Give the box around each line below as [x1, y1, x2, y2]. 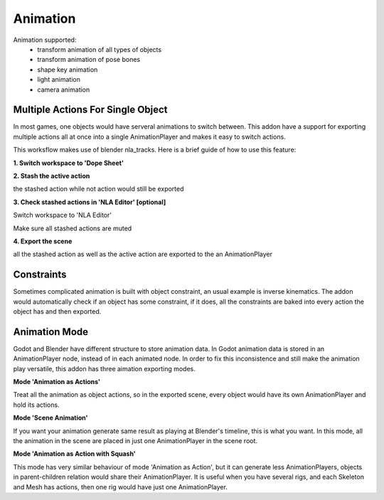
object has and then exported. [13, 307, 102, 316]
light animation [37, 75, 81, 84]
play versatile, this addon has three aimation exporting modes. [13, 364, 196, 373]
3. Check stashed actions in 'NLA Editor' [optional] [13, 198, 166, 206]
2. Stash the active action [13, 171, 90, 180]
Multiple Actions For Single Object [13, 104, 168, 116]
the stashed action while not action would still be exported [13, 185, 184, 193]
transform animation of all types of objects [37, 45, 162, 53]
